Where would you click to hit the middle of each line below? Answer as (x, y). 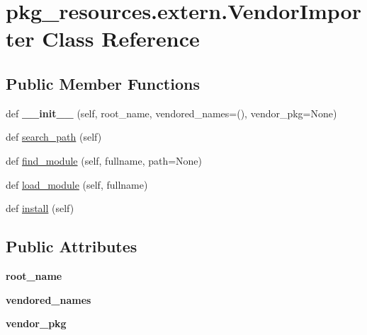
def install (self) (40, 208)
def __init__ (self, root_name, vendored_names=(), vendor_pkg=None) (171, 113)
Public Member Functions (103, 83)
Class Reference (121, 39)
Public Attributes (72, 246)
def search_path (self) (54, 137)
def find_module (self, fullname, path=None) (104, 160)
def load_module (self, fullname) (77, 184)
